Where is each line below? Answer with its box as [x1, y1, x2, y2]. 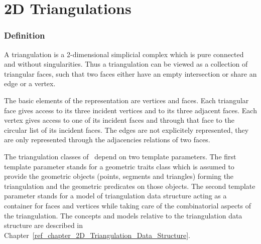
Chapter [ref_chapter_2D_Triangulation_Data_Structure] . [4, 229, 190, 240]
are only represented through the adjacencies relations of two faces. [4, 134, 210, 145]
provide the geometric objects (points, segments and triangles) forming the [4, 171, 234, 181]
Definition [4, 29, 45, 42]
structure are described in [4, 220, 83, 230]
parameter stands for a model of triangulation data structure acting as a [4, 190, 227, 201]
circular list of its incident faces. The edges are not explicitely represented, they [4, 124, 249, 135]
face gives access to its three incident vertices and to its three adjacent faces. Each [4, 105, 257, 115]
